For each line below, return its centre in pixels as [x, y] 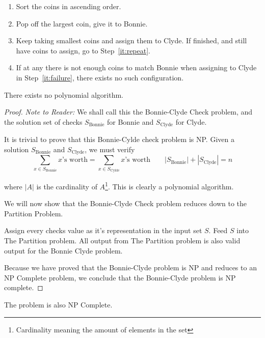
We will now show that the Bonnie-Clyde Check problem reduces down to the [125, 203]
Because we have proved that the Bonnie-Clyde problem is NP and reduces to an [130, 267]
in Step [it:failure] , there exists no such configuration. [100, 77]
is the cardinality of [67, 186]
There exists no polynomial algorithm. [64, 94]
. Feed [218, 230]
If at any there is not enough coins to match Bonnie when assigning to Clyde [136, 67]
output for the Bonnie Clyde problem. [63, 250]
